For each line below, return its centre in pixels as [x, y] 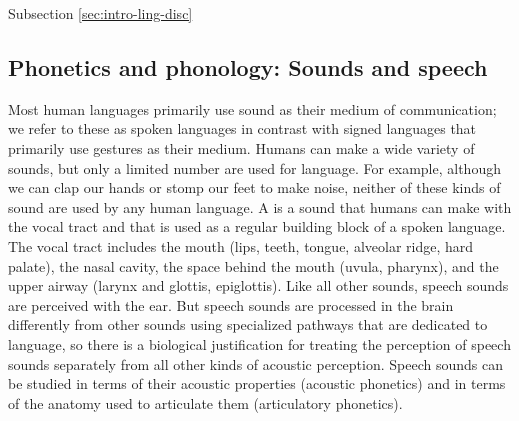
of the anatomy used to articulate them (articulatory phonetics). [205, 402]
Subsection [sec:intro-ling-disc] [100, 13]
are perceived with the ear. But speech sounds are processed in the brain [231, 304]
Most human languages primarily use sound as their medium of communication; [252, 108]
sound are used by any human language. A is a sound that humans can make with [260, 206]
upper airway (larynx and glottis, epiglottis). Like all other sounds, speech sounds [258, 285]
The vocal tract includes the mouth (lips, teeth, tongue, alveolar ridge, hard [241, 245]
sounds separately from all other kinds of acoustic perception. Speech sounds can [255, 363]
